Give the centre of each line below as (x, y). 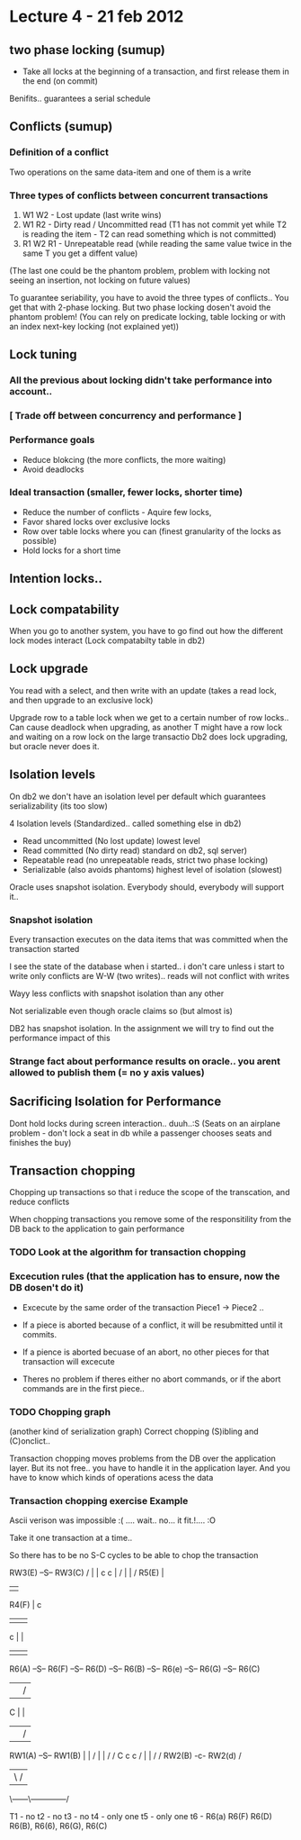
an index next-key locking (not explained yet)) (94, 326)
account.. (31, 392)
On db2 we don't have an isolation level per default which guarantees (138, 796)
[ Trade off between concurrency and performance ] (126, 416)
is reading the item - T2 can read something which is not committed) (149, 234)
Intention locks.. (56, 579)
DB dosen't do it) (46, 1288)
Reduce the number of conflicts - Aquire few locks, (117, 512)
